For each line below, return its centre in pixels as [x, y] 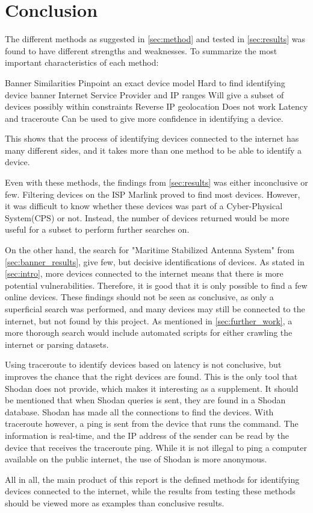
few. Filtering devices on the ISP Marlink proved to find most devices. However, [153, 194]
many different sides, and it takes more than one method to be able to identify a [153, 150]
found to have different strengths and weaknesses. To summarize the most [141, 50]
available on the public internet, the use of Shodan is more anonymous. [136, 459]
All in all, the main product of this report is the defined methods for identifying [152, 479]
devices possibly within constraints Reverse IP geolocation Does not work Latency [156, 106]
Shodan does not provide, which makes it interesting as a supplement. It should [152, 388]
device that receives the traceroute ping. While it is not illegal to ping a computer [156, 447]
